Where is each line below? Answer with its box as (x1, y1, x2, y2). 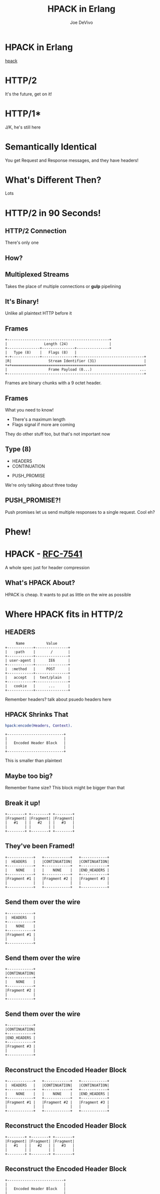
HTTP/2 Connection (5, 227, 67, 235)
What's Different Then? (5, 174, 102, 186)
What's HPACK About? (5, 578, 75, 587)
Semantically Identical (5, 141, 97, 152)
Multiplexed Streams (5, 270, 69, 279)
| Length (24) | (5, 342, 112, 347)
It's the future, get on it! (5, 91, 52, 97)
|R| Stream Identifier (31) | (5, 359, 146, 364)
